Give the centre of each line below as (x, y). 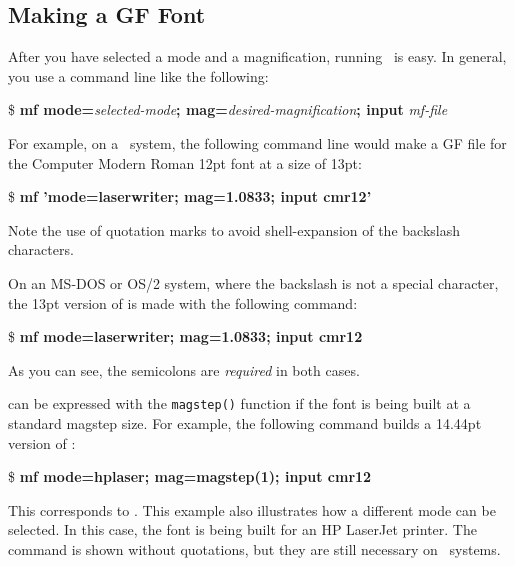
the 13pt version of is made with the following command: (183, 302)
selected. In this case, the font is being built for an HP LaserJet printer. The (242, 529)
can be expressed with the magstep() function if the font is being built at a (239, 403)
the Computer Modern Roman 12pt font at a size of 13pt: (185, 162)
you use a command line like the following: (138, 75)
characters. (41, 249)
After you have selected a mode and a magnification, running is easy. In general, (257, 56)
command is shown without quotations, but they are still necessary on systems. (254, 548)
